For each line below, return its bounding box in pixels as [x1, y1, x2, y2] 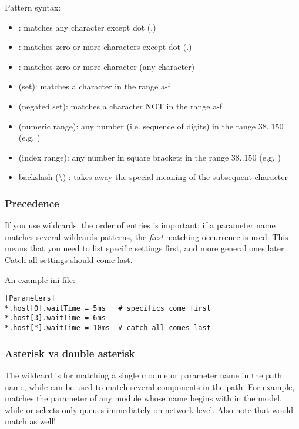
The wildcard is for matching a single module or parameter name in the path [5, 368, 283, 381]
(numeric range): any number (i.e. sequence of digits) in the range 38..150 [18, 119, 284, 132]
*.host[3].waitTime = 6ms [5, 314, 106, 322]
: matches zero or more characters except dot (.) [18, 41, 192, 53]
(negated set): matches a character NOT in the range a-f [18, 99, 223, 112]
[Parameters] [5, 294, 55, 303]
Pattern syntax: [5, 1, 61, 13]
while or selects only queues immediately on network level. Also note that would [5, 403, 294, 415]
